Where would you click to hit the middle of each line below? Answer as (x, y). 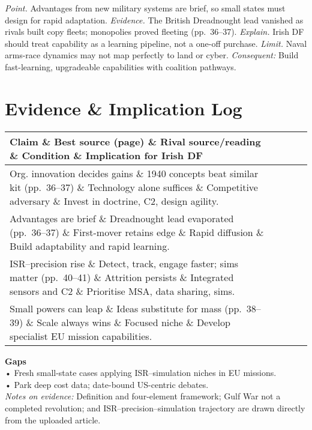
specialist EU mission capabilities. (81, 336)
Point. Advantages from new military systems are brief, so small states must (145, 8)
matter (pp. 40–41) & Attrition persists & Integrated (122, 277)
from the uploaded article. (53, 419)
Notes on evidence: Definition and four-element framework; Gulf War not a (143, 396)
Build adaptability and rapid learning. (90, 246)
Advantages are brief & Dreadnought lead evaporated (122, 218)
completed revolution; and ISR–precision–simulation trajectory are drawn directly (155, 408)
